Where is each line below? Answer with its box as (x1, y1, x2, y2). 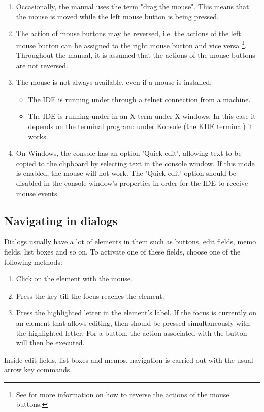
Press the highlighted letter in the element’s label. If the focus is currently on (16, 307, 257, 318)
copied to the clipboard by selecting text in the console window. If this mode (16, 157, 255, 168)
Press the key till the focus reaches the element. (16, 290, 164, 301)
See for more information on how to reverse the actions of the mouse (16, 389, 229, 399)
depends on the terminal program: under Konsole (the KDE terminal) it (28, 121, 253, 131)
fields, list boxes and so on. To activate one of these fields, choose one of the (4, 246, 241, 257)
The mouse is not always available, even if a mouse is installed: (16, 77, 212, 87)
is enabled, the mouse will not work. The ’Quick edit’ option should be (16, 168, 236, 178)
